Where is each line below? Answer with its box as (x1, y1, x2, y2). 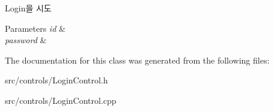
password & (5, 34, 47, 46)
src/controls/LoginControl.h (5, 74, 108, 86)
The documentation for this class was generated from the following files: (5, 53, 270, 66)
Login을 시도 (5, 2, 52, 14)
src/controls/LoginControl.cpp (5, 94, 117, 106)
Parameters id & (5, 22, 65, 34)
